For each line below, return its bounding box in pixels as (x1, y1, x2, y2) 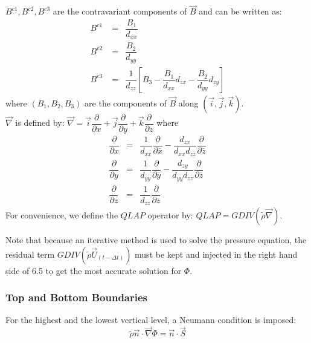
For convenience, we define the (5, 209, 118, 221)
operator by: (147, 209, 193, 221)
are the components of (85, 96, 167, 109)
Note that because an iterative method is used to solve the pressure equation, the (5, 234, 307, 246)
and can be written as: (199, 5, 282, 18)
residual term (5, 247, 55, 260)
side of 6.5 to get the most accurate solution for (5, 264, 182, 276)
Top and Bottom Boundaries (5, 290, 148, 305)
